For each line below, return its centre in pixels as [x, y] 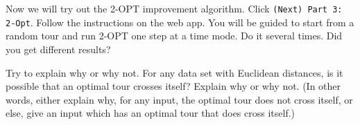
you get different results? [58, 49]
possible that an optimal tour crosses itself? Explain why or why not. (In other [173, 86]
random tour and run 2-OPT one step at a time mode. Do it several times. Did [174, 36]
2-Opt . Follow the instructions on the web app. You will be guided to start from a [180, 22]
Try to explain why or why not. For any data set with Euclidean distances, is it [174, 72]
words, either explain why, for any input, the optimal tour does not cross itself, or [179, 99]
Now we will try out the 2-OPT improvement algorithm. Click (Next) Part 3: [174, 8]
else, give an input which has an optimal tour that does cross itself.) [151, 113]
